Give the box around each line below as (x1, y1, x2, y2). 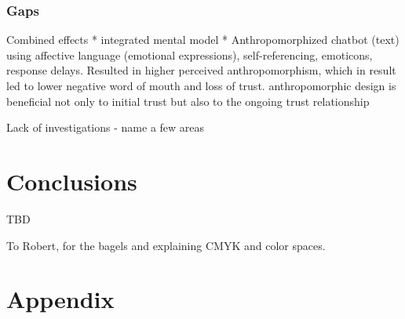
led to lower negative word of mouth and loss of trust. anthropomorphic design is (6, 78, 396, 93)
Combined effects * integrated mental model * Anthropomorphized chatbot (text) (6, 31, 400, 48)
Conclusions (6, 165, 137, 197)
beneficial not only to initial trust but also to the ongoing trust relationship (6, 92, 370, 109)
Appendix (6, 283, 115, 315)
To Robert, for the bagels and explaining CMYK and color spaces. (6, 237, 326, 253)
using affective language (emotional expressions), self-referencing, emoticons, (6, 46, 373, 63)
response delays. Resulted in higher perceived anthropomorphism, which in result (6, 62, 396, 78)
